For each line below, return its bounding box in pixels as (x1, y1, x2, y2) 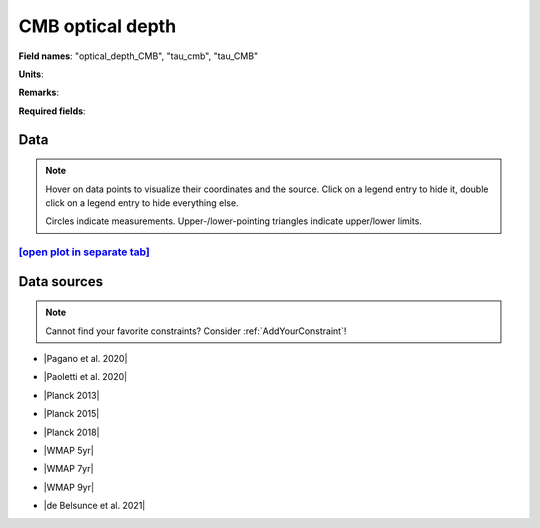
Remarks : (18, 86, 60, 99)
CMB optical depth (18, 15, 177, 37)
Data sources (18, 273, 104, 290)
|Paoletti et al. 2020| (43, 371, 128, 383)
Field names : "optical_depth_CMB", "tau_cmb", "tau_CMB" (18, 50, 259, 62)
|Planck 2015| (43, 408, 100, 420)
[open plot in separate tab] (18, 245, 150, 259)
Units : (18, 68, 44, 80)
